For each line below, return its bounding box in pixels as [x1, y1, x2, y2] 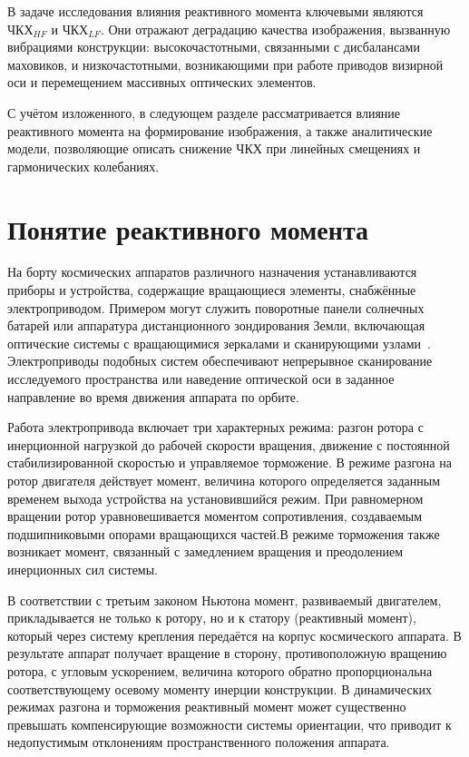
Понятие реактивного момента [7, 210, 369, 247]
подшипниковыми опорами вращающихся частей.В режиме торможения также [7, 524, 440, 543]
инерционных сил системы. [7, 559, 158, 578]
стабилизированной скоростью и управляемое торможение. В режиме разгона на [7, 453, 452, 472]
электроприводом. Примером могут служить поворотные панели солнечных [7, 298, 425, 317]
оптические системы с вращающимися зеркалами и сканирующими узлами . [7, 333, 431, 352]
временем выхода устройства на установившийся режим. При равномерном [7, 488, 424, 507]
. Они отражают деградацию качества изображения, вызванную [100, 19, 451, 38]
